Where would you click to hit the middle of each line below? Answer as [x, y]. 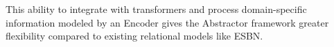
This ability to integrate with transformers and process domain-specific [156, 9]
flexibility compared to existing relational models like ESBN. [134, 36]
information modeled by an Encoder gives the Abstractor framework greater [167, 22]
